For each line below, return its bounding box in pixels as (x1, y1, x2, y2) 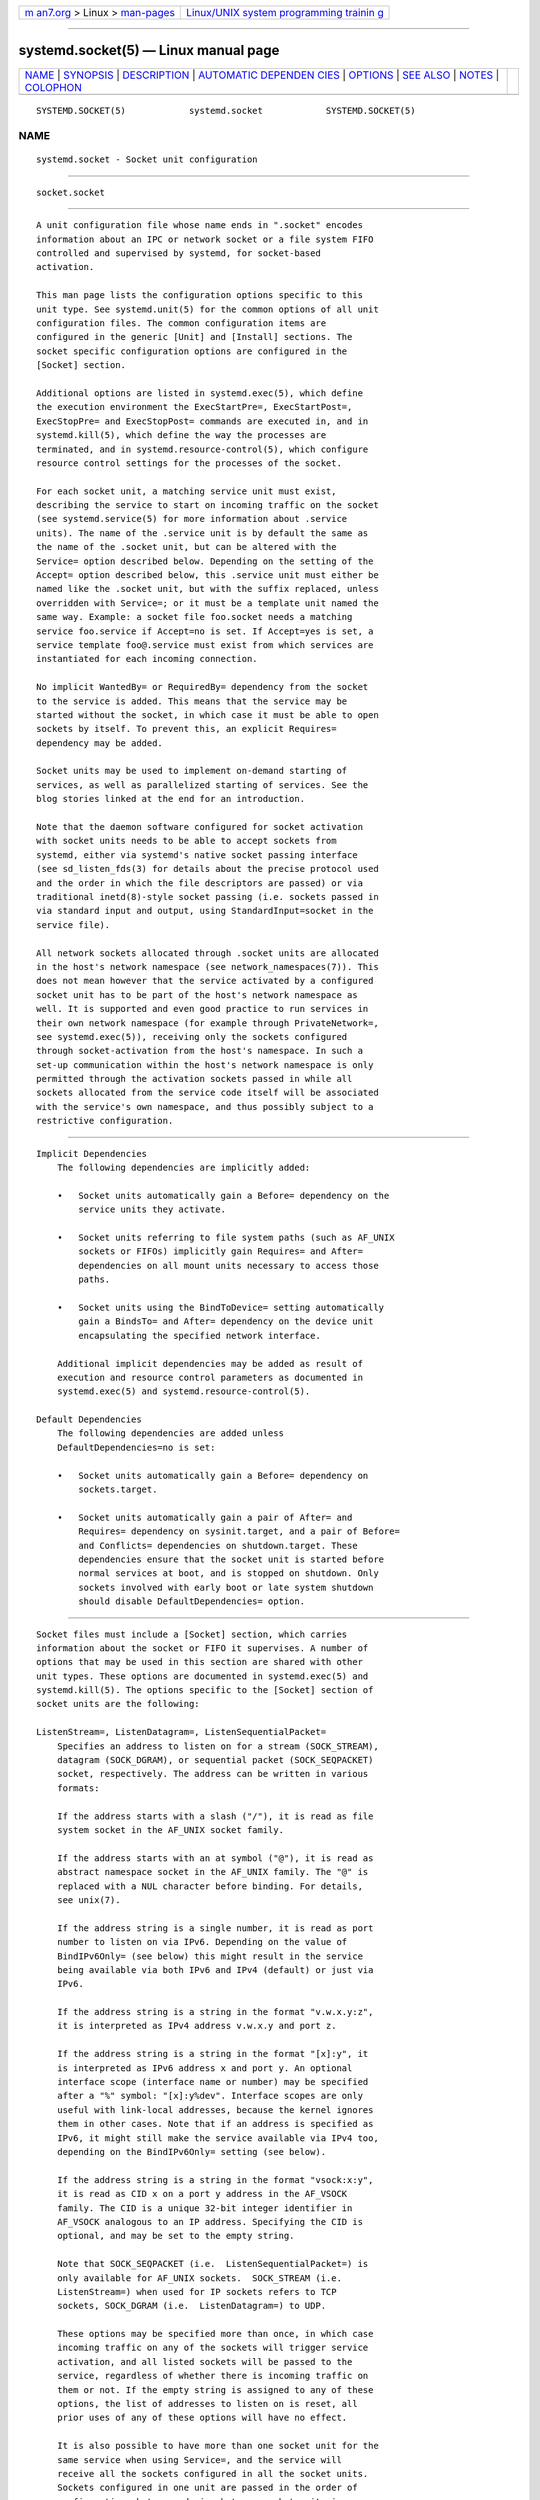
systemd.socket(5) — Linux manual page (18, 42, 280, 59)
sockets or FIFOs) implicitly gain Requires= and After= (78, 1246, 364, 1257)
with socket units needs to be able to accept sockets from (36, 835, 337, 847)
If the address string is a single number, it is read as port (56, 1922, 374, 1934)
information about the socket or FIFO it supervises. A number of (36, 1642, 369, 1654)
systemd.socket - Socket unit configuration (36, 154, 259, 165)
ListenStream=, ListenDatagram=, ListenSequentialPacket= (36, 1726, 327, 1738)
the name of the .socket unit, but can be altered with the (36, 541, 337, 553)
